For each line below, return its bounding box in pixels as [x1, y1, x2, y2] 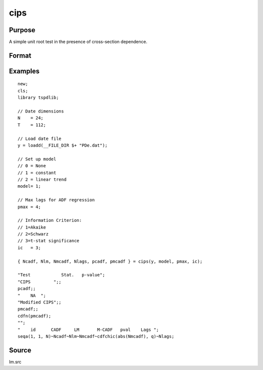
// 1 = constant [18, 170, 56, 175]
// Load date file [18, 136, 62, 141]
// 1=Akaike [18, 224, 46, 230]
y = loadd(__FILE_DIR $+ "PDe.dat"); [18, 143, 108, 148]
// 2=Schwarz [18, 232, 49, 237]
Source [9, 346, 32, 354]
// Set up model [18, 156, 56, 162]
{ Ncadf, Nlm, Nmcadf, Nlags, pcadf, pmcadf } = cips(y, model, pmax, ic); [18, 258, 203, 264]
